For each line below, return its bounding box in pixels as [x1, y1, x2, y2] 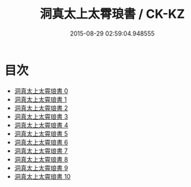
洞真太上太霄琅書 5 [14, 129, 68, 138]
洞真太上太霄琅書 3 [14, 112, 68, 121]
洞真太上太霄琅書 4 [14, 121, 68, 129]
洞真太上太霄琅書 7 [14, 147, 68, 155]
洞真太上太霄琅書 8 [14, 155, 68, 163]
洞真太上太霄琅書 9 [14, 164, 68, 172]
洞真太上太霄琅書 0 [14, 86, 68, 95]
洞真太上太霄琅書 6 [14, 138, 68, 146]
